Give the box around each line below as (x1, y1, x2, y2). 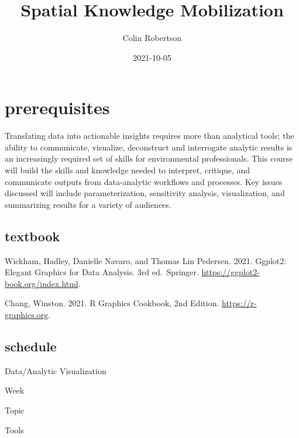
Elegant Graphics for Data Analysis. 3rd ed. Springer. (5, 266, 199, 278)
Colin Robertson (122, 32, 182, 44)
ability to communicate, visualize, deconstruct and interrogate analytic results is (5, 141, 293, 153)
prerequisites (5, 95, 110, 119)
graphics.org (5, 308, 49, 320)
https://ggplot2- (201, 266, 260, 278)
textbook (5, 227, 60, 245)
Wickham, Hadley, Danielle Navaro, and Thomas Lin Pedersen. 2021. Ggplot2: (5, 254, 287, 266)
